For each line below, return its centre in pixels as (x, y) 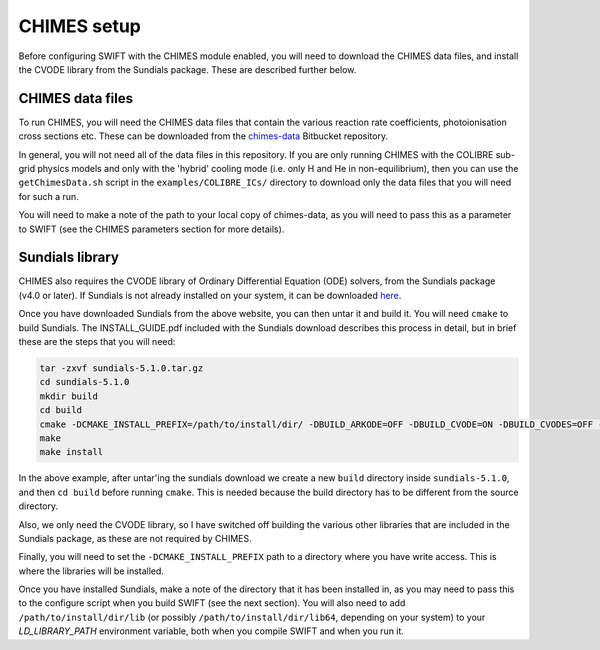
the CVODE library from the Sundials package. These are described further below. (187, 69)
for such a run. (48, 196)
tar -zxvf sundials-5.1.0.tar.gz (121, 368)
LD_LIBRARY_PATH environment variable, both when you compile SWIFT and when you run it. (211, 631)
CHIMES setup (80, 26)
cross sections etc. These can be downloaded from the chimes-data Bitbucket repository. (203, 136)
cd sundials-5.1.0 (84, 382)
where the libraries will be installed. (91, 571)
